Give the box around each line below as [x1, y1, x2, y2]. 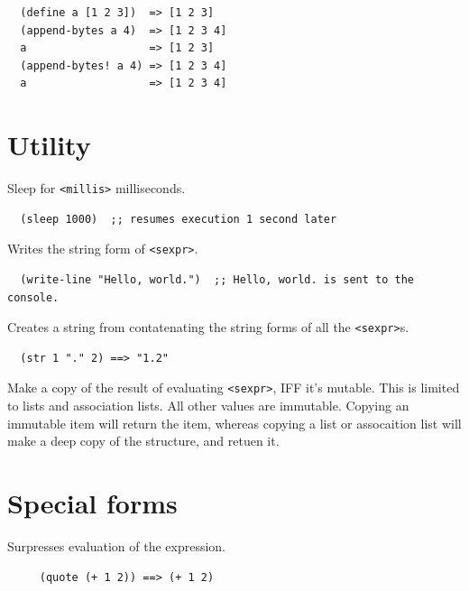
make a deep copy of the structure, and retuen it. [7, 431, 280, 450]
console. [7, 291, 60, 304]
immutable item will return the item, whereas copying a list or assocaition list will [7, 413, 462, 432]
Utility [7, 126, 91, 163]
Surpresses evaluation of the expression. [7, 537, 226, 555]
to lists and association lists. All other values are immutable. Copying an [7, 396, 409, 415]
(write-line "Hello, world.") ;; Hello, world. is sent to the [20, 273, 415, 286]
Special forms [7, 485, 178, 522]
